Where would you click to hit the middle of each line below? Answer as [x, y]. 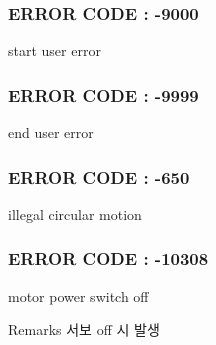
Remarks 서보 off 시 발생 [84, 329]
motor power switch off [78, 295]
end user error [51, 132]
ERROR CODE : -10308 [108, 258]
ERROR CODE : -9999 [103, 94]
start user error [54, 50]
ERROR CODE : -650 [99, 176]
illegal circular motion [75, 213]
